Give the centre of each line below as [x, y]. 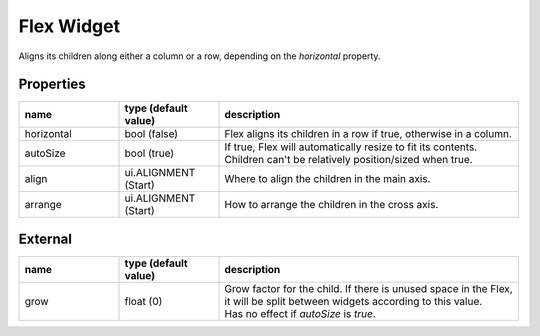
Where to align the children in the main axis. [327, 179]
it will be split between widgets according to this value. [353, 301]
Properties [52, 84]
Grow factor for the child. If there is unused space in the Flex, [369, 288]
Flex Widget [69, 26]
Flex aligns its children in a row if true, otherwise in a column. [368, 134]
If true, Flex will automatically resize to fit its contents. [351, 147]
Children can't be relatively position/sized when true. [349, 160]
